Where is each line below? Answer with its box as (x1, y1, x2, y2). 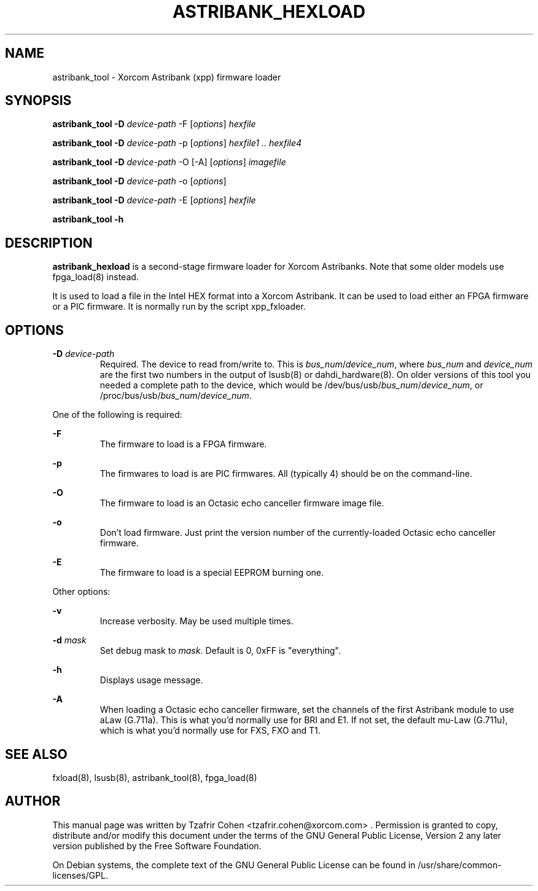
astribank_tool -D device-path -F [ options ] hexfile (52, 119, 256, 130)
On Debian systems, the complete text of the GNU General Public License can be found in (52, 859, 416, 870)
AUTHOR (5, 793, 61, 809)
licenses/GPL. (52, 869, 108, 881)
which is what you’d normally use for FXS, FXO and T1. (99, 725, 321, 736)
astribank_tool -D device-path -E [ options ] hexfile (52, 195, 256, 206)
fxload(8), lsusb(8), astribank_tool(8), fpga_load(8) (52, 772, 257, 783)
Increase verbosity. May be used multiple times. (99, 616, 294, 627)
